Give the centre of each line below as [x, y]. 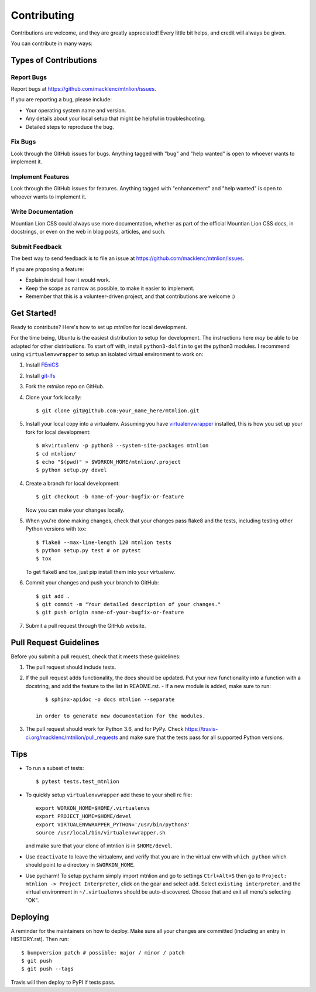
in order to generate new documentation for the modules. [121, 716]
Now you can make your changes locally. [75, 510]
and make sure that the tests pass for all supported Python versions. [202, 737]
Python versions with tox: [56, 529]
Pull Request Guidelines [55, 642]
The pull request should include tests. [71, 667]
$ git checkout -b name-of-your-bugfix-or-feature [110, 497]
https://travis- [201, 729]
